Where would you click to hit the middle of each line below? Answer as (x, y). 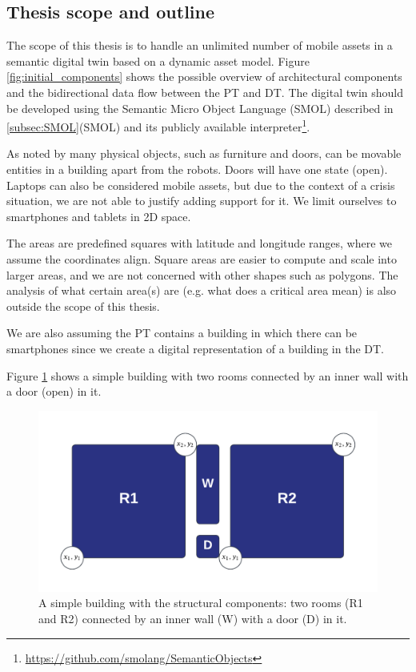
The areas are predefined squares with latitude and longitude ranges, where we (199, 243)
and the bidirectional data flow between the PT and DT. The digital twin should (205, 92)
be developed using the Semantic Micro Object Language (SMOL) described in (200, 108)
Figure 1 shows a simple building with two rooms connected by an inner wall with (208, 375)
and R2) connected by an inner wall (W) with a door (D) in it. (193, 618)
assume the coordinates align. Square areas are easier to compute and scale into (202, 258)
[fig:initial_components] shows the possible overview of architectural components (204, 76)
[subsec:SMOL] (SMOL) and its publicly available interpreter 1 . (158, 125)
